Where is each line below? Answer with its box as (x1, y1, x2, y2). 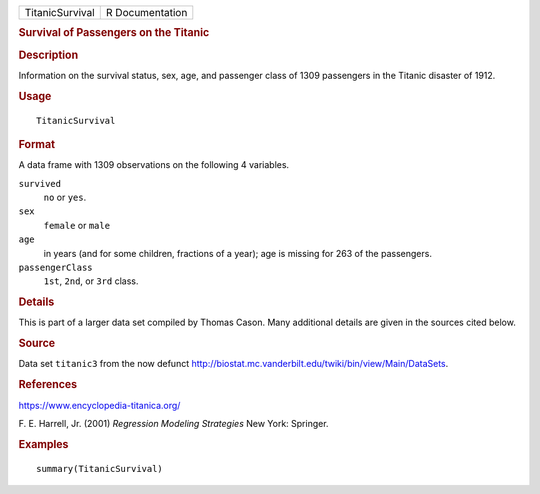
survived (18, 178, 62, 189)
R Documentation (105, 6, 188, 19)
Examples (18, 437, 69, 451)
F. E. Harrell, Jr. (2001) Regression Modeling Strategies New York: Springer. (18, 417, 329, 429)
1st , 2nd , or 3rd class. (43, 275, 139, 287)
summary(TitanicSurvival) (36, 463, 164, 474)
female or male (43, 219, 110, 231)
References (18, 378, 78, 392)
